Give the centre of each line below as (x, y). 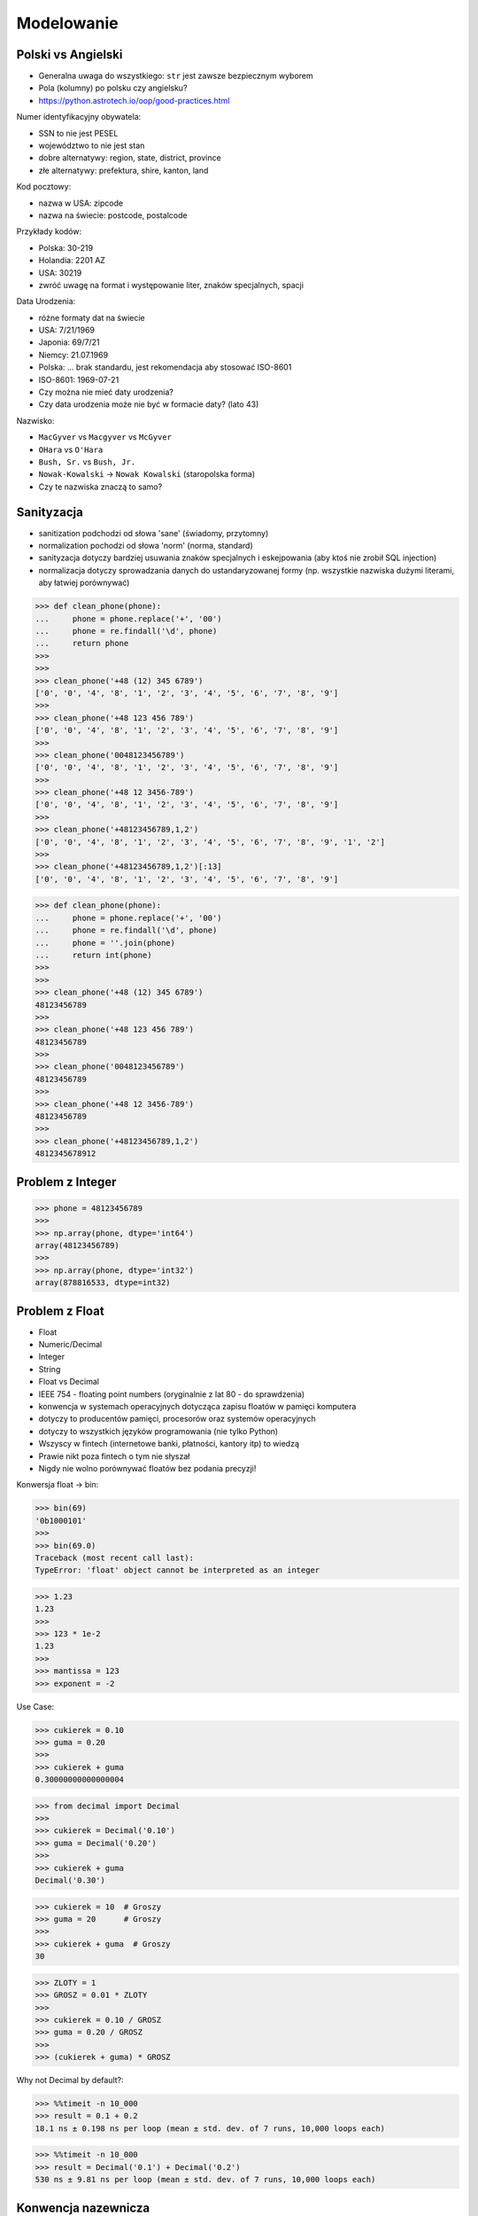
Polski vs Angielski (69, 55)
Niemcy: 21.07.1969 (73, 355)
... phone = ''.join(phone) (105, 943)
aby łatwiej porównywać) (84, 583)
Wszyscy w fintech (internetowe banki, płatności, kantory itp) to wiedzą (169, 1444)
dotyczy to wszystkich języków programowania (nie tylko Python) (158, 1431)
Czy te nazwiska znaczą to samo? (100, 487)
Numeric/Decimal (70, 1345)
